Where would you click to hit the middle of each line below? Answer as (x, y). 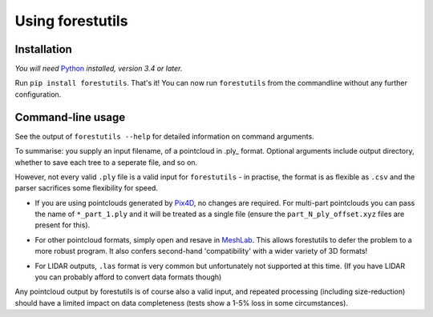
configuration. (38, 94)
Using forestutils (71, 21)
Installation (43, 49)
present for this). (63, 225)
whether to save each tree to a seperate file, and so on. (106, 162)
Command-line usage (70, 117)
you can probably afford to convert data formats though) (128, 277)
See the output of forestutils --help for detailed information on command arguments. (164, 136)
